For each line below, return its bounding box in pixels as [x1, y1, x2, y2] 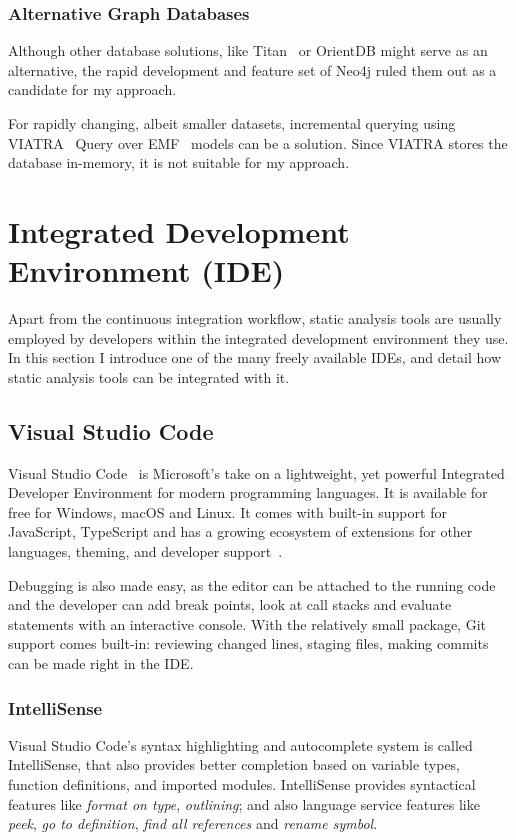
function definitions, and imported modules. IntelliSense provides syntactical [8, 774, 476, 795]
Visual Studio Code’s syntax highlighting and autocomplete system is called [8, 734, 473, 755]
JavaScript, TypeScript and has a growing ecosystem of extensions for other [8, 521, 473, 542]
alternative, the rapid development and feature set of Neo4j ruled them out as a [8, 59, 497, 80]
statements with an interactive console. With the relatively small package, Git [8, 613, 487, 634]
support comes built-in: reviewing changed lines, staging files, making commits [8, 633, 489, 654]
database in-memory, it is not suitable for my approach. [8, 152, 350, 173]
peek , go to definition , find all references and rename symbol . [8, 813, 378, 834]
